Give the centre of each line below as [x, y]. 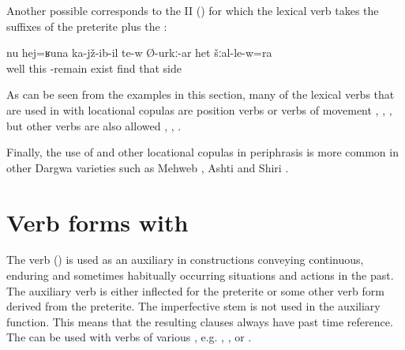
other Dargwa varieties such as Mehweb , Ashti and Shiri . [148, 167]
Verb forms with [97, 222]
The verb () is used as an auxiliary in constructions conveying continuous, [185, 260]
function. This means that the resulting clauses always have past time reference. [200, 321]
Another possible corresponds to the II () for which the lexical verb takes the [193, 10]
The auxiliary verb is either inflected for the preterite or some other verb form [195, 290]
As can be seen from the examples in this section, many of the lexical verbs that [201, 94]
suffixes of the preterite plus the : [87, 26]
